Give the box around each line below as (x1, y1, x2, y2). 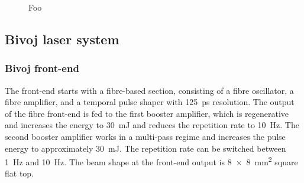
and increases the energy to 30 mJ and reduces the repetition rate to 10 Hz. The (5, 119, 299, 131)
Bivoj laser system (5, 30, 119, 48)
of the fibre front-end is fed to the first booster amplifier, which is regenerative (5, 107, 289, 119)
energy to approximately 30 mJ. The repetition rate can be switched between (5, 142, 286, 154)
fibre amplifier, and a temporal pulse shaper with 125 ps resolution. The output (5, 96, 295, 108)
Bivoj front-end (5, 61, 79, 76)
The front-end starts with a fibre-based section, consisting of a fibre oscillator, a (5, 84, 294, 96)
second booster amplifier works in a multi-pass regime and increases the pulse (5, 130, 286, 142)
